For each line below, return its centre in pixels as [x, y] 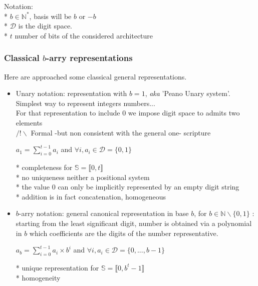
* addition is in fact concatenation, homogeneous [91, 196]
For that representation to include [68, 113]
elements [29, 122]
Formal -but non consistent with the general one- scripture [121, 132]
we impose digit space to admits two [184, 113]
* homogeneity [38, 277]
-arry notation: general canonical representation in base [104, 213]
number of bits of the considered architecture [84, 35]
